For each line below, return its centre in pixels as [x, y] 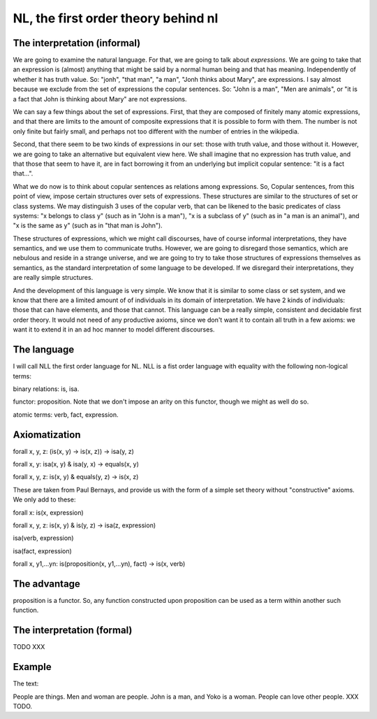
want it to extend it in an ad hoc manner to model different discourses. [114, 329]
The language [44, 350]
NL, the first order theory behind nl [116, 18]
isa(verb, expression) [43, 538]
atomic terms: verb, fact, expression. [66, 414]
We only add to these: [44, 499]
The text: [26, 684]
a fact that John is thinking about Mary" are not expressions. [100, 99]
